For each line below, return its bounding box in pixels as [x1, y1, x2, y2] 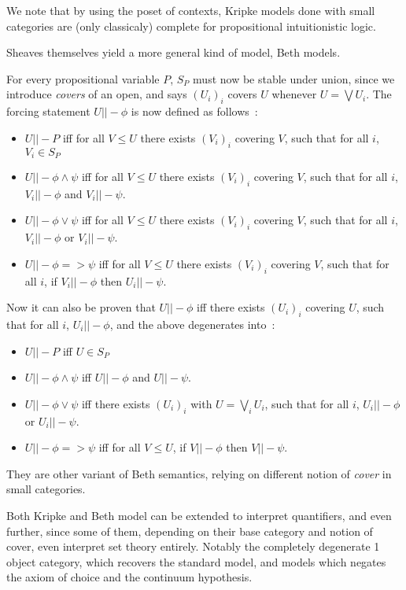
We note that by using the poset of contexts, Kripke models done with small [6, 2, 375, 18]
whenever [271, 86, 317, 102]
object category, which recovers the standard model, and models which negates [6, 553, 386, 570]
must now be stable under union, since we [193, 70, 395, 87]
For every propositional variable [6, 70, 160, 87]
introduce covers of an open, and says [6, 86, 187, 102]
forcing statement [6, 103, 90, 120]
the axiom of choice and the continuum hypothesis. [6, 569, 253, 585]
